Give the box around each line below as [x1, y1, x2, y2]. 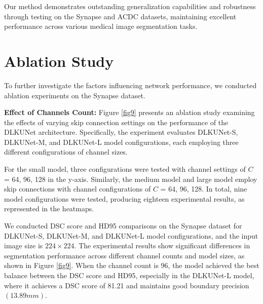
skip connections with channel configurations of [4, 183, 151, 194]
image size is [4, 240, 43, 251]
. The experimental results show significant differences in [74, 240, 250, 251]
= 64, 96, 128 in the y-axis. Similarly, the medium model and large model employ [4, 173, 257, 184]
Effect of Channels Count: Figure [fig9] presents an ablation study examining [4, 107, 255, 118]
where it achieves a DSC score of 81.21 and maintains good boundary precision [4, 280, 249, 290]
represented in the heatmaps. [4, 203, 94, 214]
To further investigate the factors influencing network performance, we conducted [4, 80, 257, 90]
